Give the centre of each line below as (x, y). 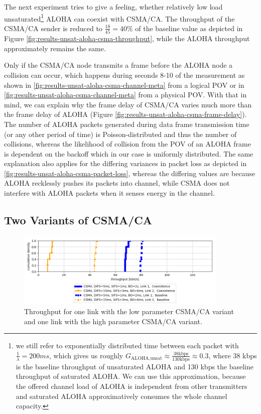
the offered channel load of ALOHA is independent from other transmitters (132, 386)
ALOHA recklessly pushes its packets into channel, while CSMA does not (117, 183)
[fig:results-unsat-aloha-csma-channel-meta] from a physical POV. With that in (125, 95)
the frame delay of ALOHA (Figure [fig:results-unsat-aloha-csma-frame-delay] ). (125, 114)
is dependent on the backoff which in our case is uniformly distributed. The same (129, 153)
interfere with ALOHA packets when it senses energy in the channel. (109, 193)
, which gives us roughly (86, 355)
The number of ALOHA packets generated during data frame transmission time (127, 124)
